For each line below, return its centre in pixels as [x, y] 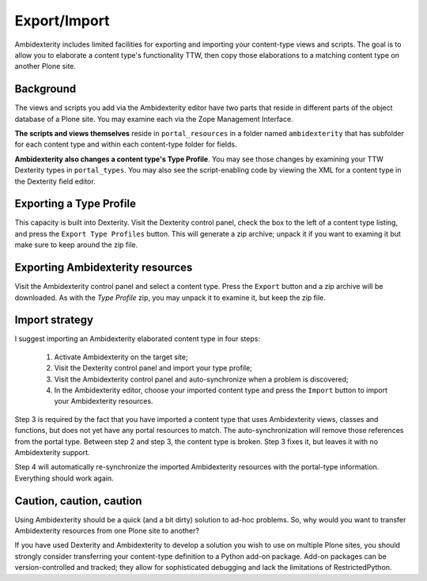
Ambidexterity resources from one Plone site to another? [107, 531]
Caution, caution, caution [78, 501]
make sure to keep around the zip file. [76, 245]
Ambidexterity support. [52, 452]
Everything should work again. [64, 478]
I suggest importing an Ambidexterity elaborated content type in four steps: [138, 339]
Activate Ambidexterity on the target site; [121, 357]
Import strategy [54, 320]
